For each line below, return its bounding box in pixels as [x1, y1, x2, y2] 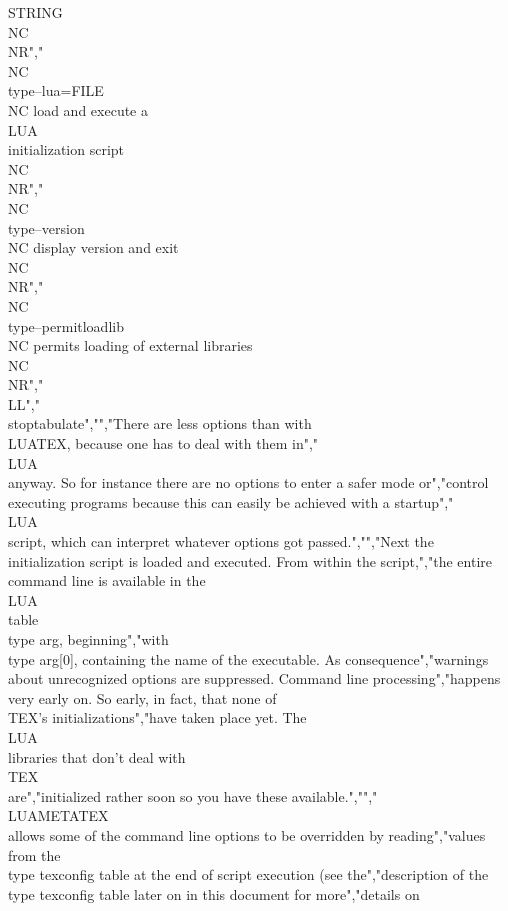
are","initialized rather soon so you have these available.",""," [8, 785, 378, 806]
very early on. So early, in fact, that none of [8, 687, 277, 708]
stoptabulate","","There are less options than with [8, 413, 312, 434]
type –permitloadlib [8, 315, 124, 336]
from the [8, 844, 61, 865]
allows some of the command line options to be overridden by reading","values [8, 824, 486, 845]
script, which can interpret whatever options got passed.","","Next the [8, 531, 434, 552]
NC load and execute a [8, 99, 148, 120]
